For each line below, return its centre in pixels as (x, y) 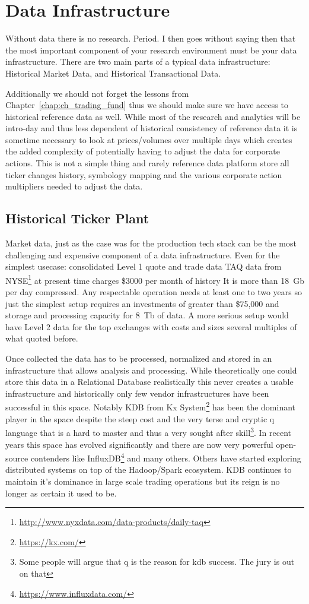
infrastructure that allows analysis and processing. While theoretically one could (151, 370)
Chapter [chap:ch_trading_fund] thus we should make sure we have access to (147, 105)
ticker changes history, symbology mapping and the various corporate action (144, 174)
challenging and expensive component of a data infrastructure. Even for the (143, 254)
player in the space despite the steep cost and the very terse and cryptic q (140, 418)
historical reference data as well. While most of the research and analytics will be (153, 116)
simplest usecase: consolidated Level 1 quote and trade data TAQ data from (144, 266)
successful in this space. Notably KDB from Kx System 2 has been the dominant (151, 406)
